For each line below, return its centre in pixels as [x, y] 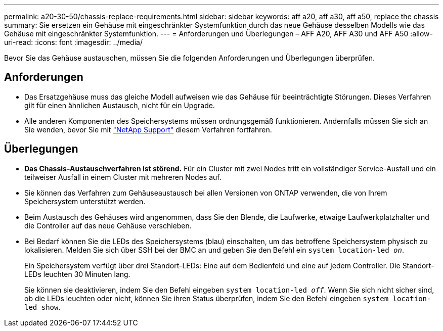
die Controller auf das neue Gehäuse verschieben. [108, 225]
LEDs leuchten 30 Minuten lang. [77, 274]
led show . [42, 307]
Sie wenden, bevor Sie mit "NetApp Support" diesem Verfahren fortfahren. [148, 129]
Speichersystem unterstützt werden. [85, 201]
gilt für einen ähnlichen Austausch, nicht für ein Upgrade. [120, 105]
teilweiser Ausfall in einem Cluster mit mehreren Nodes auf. [123, 177]
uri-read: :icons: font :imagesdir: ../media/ [73, 42]
